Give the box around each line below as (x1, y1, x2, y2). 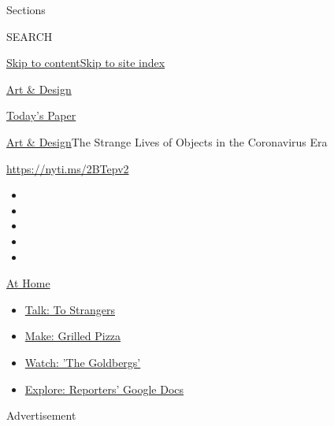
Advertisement (6, 407, 76, 424)
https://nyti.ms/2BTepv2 (6, 160, 129, 176)
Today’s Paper (6, 107, 76, 124)
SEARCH (6, 28, 53, 44)
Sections (6, 2, 46, 17)
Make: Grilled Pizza (24, 328, 121, 344)
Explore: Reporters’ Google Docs (24, 380, 184, 397)
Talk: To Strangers (24, 301, 115, 317)
